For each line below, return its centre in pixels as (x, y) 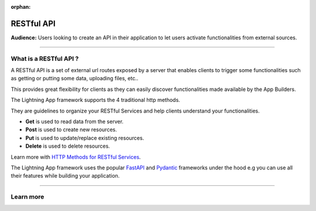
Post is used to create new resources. (71, 130)
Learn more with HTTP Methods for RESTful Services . (76, 157)
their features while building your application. (65, 176)
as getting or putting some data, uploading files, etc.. (75, 79)
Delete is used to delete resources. (68, 146)
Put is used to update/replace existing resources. (85, 138)
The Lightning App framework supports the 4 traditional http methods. (96, 100)
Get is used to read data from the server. (75, 121)
